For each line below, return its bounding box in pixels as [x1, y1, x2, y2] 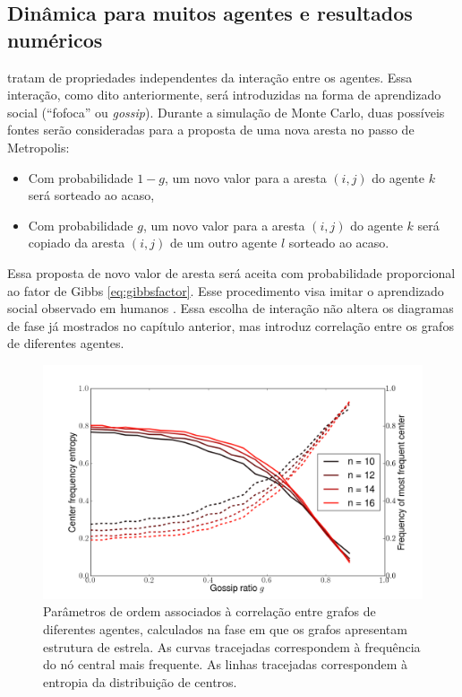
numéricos [7, 25, 103, 53]
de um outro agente [169, 233, 278, 252]
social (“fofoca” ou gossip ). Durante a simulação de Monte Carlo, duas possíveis [7, 102, 445, 121]
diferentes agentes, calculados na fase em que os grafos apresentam [43, 619, 407, 638]
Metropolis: [7, 137, 70, 156]
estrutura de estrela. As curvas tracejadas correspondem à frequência [43, 637, 421, 656]
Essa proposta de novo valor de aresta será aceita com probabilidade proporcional [7, 263, 456, 282]
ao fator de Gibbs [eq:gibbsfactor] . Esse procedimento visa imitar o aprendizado [7, 281, 444, 300]
